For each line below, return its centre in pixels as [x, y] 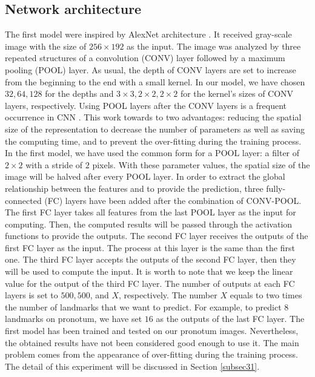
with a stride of [54, 164]
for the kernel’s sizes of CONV [237, 93]
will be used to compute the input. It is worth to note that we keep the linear [149, 271]
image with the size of [46, 46]
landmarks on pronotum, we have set [74, 319]
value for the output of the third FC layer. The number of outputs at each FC [150, 283]
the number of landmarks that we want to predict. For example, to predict [143, 307]
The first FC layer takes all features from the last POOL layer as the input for [151, 212]
